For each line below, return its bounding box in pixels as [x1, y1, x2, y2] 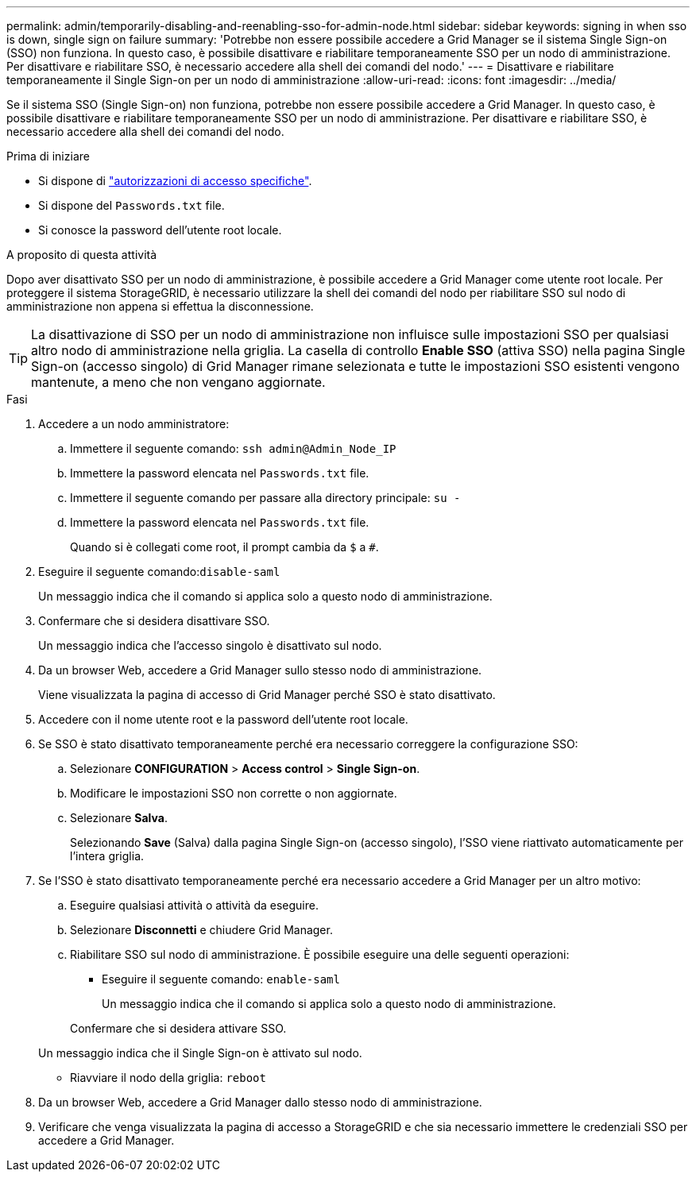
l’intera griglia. [70, 849, 145, 863]
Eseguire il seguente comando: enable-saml [102, 972, 340, 986]
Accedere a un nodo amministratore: [38, 417, 230, 431]
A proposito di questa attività [6, 248, 157, 261]
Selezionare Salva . [70, 811, 168, 825]
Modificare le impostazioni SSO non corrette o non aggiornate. [70, 786, 397, 800]
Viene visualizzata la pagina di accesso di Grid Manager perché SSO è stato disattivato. [38, 688, 496, 701]
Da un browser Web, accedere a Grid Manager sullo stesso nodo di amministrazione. [38, 663, 482, 677]
